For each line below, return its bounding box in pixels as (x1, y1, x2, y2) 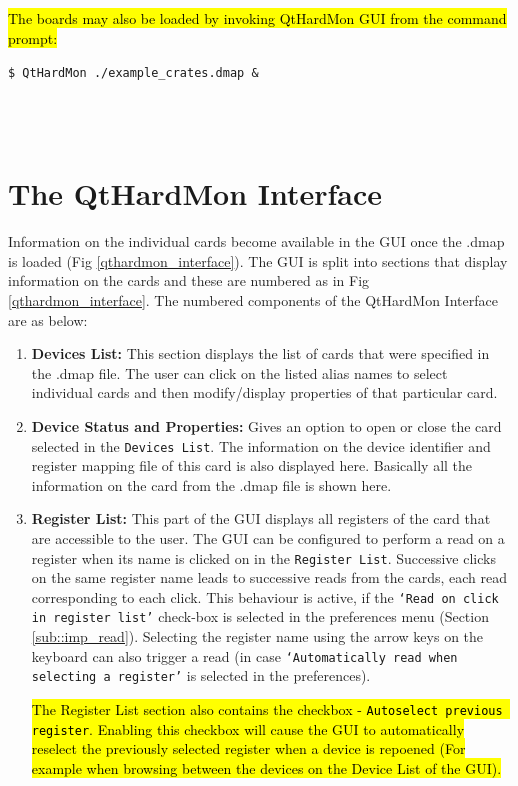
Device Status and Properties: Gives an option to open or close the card (31, 415, 502, 436)
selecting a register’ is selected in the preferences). (31, 665, 371, 686)
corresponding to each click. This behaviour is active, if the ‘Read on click (31, 586, 499, 607)
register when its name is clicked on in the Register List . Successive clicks (31, 547, 496, 568)
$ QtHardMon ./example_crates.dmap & (8, 66, 259, 81)
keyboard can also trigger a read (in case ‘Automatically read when (31, 645, 458, 666)
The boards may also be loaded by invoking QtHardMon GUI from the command (8, 8, 507, 28)
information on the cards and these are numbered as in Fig (8, 270, 370, 291)
